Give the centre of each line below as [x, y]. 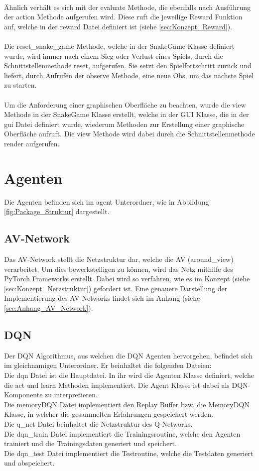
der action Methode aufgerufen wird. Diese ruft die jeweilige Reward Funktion [123, 17]
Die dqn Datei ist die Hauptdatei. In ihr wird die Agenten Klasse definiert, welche [129, 375]
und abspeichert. [29, 463]
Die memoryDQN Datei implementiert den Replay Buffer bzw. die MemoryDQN [127, 404]
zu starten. [20, 85]
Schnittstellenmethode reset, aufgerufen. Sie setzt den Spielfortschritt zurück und [128, 65]
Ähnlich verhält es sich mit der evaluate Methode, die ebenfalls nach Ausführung [128, 7]
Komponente [23, 395]
